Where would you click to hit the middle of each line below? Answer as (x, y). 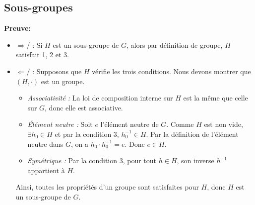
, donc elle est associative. (84, 107)
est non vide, (223, 124)
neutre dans (45, 144)
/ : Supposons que (54, 71)
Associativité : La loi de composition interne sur (100, 98)
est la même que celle (216, 98)
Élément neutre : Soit (60, 124)
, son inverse (195, 160)
